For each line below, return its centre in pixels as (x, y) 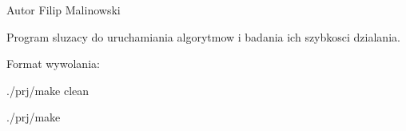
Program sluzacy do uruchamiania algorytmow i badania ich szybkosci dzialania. (203, 36)
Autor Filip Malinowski (64, 10)
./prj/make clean (48, 90)
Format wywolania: (53, 64)
